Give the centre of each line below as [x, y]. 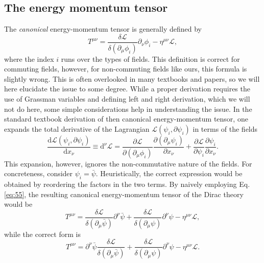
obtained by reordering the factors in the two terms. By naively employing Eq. [127, 184]
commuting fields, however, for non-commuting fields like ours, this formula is [126, 69]
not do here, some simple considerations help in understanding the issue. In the [128, 109]
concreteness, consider [39, 173]
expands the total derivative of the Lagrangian [77, 128]
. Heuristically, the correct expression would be [169, 173]
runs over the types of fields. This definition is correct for [150, 58]
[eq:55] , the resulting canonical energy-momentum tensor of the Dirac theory [124, 194]
